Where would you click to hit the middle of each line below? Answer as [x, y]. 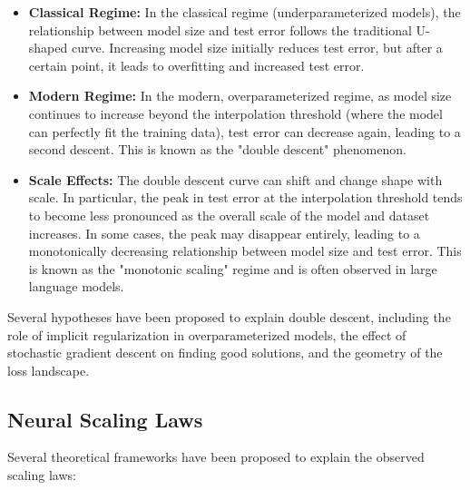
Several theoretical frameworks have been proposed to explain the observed [216, 457]
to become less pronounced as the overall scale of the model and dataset [229, 215]
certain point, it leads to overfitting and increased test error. [196, 65]
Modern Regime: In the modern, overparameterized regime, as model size [240, 96]
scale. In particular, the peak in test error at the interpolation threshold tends [245, 197]
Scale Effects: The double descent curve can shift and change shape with [235, 179]
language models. [76, 286]
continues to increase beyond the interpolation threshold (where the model [235, 113]
